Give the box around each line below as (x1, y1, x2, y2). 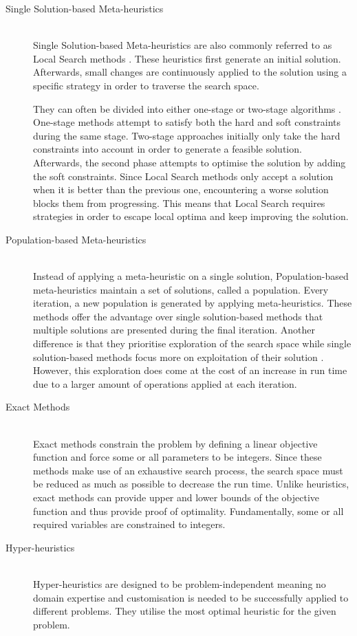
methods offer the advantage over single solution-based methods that (33, 309, 323, 323)
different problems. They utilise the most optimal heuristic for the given (33, 604, 336, 618)
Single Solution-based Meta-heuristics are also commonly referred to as (33, 38, 332, 52)
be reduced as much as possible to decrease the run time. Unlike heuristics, (33, 476, 349, 491)
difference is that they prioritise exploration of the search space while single (33, 336, 351, 351)
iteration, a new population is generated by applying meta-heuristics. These (33, 296, 352, 310)
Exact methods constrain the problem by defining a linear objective (33, 436, 318, 450)
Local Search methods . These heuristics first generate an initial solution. (33, 51, 341, 65)
